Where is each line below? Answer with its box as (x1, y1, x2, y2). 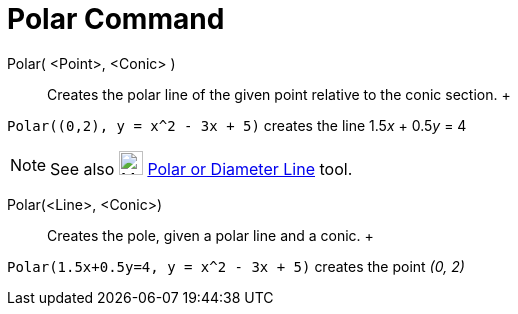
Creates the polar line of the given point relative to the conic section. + (47, 85, 511, 103)
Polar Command (7, 2, 225, 36)
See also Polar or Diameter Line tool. (50, 158, 353, 179)
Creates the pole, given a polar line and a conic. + (47, 226, 374, 244)
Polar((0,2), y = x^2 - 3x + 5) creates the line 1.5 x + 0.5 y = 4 (7, 116, 467, 134)
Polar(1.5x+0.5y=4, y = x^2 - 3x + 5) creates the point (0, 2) (7, 257, 465, 275)
